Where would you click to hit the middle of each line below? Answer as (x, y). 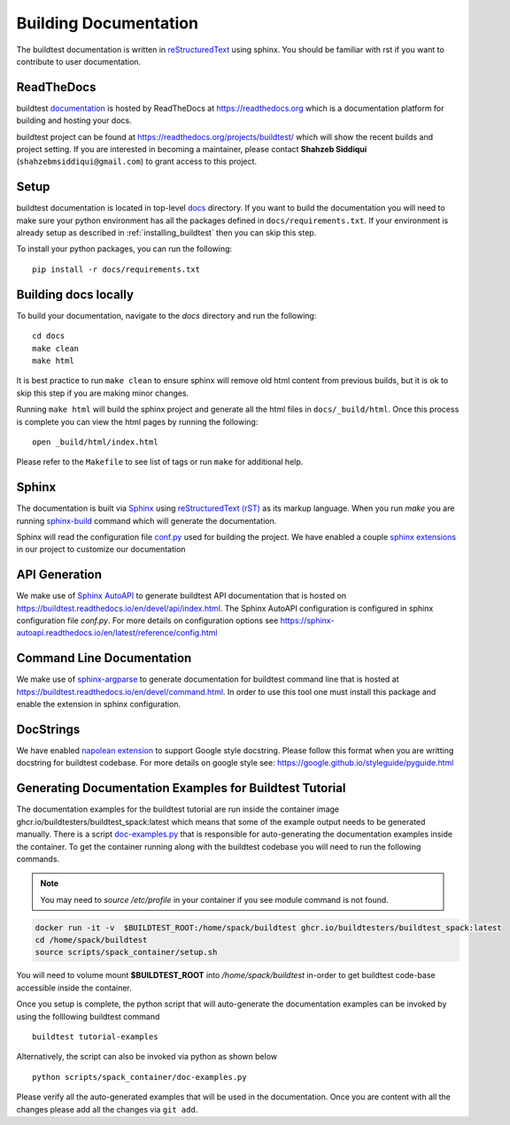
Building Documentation (108, 23)
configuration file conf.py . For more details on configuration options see (147, 620)
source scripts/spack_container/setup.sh (126, 952)
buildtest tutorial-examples (95, 1037)
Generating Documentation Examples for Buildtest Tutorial (181, 788)
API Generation (59, 575)
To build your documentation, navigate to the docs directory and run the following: (166, 315)
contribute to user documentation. (79, 61)
